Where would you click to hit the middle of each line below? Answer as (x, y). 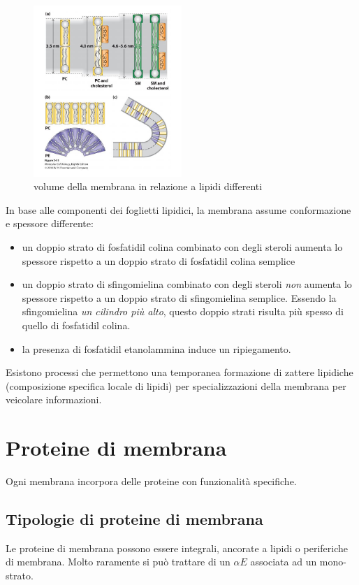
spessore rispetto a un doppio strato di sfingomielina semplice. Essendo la (179, 297)
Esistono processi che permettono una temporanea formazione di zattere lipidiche (179, 372)
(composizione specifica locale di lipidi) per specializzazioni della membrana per (176, 385)
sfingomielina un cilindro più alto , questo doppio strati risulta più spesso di (183, 311)
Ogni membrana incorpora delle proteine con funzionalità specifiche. (151, 481)
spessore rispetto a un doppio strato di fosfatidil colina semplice (159, 260)
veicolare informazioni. (54, 399)
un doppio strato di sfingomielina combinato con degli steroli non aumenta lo (187, 284)
